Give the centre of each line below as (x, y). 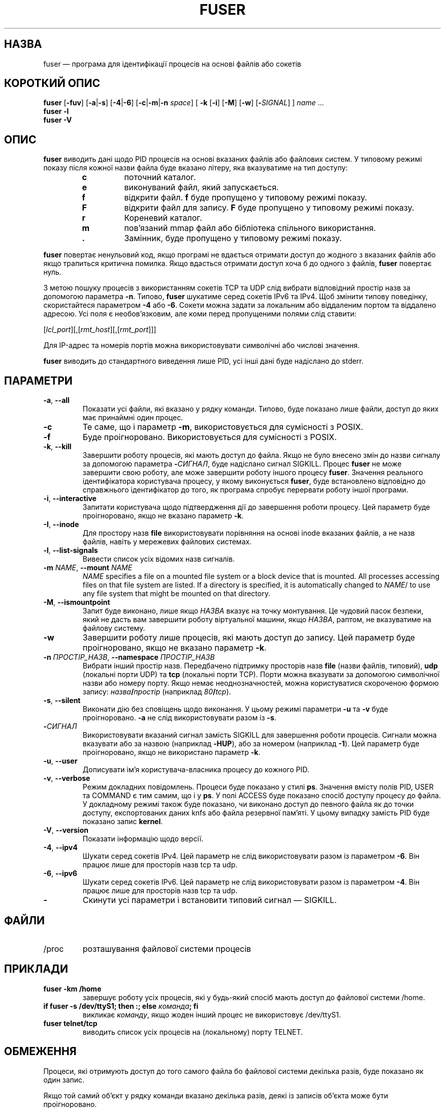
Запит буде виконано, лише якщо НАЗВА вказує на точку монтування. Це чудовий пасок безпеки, (253, 611)
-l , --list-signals (71, 550)
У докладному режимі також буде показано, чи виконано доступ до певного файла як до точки (248, 804)
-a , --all (56, 400)
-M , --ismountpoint (77, 602)
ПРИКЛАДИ (36, 969)
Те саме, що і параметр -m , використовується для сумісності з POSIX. (223, 427)
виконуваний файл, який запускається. (201, 187)
